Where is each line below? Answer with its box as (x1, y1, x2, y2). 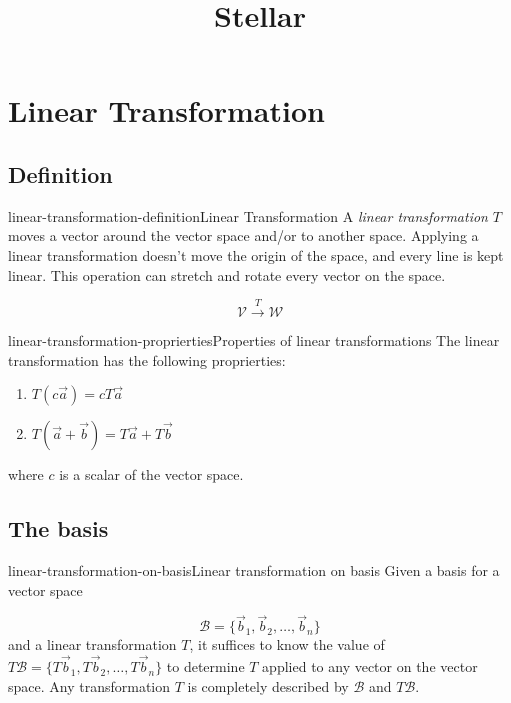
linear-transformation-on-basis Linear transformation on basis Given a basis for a (8, 559, 500, 580)
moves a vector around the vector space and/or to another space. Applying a (8, 225, 479, 246)
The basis (8, 513, 109, 544)
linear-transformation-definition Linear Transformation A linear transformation (8, 205, 488, 226)
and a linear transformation (8, 634, 177, 655)
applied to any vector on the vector (262, 656, 478, 677)
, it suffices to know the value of (189, 634, 385, 655)
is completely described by (187, 675, 349, 696)
